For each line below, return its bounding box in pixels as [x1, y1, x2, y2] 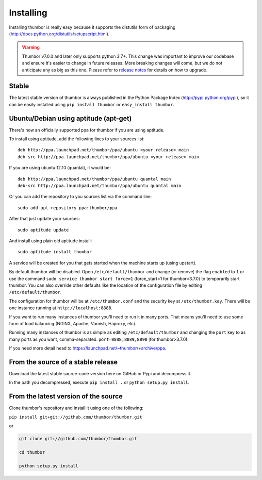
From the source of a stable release [9, 358, 118, 366]
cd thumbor [19, 449, 45, 455]
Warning [22, 44, 40, 50]
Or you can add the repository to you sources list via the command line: [9, 194, 152, 199]
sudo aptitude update [17, 227, 69, 232]
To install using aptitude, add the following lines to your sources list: [9, 136, 145, 142]
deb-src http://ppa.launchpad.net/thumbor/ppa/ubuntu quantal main [17, 183, 181, 189]
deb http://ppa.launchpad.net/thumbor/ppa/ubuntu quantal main [17, 176, 171, 182]
